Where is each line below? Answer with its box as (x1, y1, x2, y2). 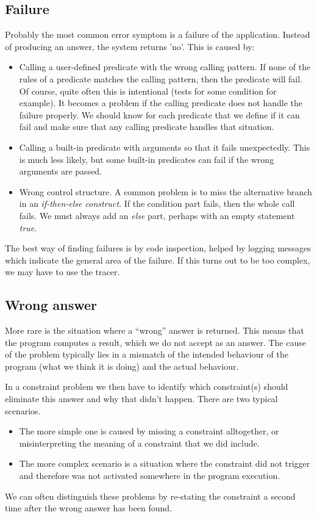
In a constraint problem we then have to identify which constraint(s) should (5, 380, 288, 393)
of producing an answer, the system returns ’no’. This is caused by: (5, 40, 255, 52)
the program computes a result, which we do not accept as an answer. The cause (5, 336, 306, 348)
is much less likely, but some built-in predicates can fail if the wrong (19, 153, 274, 165)
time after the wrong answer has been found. (5, 502, 173, 514)
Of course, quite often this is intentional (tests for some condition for (19, 84, 277, 97)
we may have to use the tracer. (5, 265, 120, 278)
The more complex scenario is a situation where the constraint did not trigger (19, 457, 310, 470)
